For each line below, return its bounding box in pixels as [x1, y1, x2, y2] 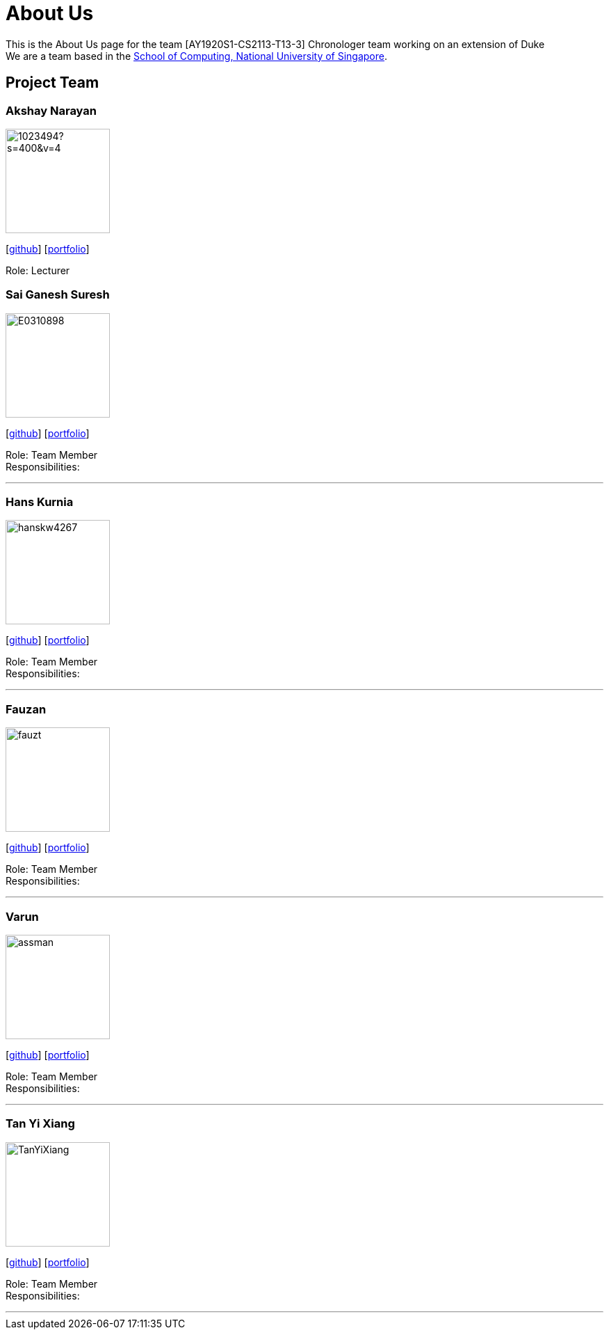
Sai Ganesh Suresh [6, 287, 110, 302]
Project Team [6, 74, 99, 92]
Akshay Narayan [6, 103, 97, 118]
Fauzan [6, 702, 47, 716]
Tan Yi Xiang [6, 1116, 75, 1131]
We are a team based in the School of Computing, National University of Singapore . [6, 49, 388, 62]
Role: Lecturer [6, 264, 70, 276]
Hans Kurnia [6, 495, 74, 509]
